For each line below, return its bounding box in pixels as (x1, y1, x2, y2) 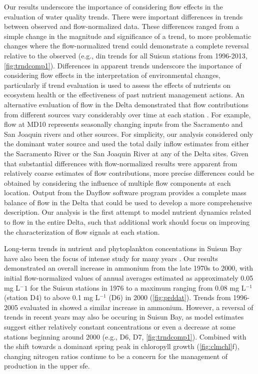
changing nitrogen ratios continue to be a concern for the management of (4, 351, 228, 361)
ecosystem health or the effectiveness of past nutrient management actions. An (4, 89, 244, 100)
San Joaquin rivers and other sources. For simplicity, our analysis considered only (4, 128, 253, 139)
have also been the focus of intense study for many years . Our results (4, 253, 218, 263)
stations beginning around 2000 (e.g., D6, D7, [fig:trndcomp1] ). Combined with (4, 331, 246, 342)
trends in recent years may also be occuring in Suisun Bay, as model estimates (4, 312, 244, 322)
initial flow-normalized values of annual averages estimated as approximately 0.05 (4, 273, 253, 283)
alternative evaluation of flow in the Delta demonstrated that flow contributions (4, 99, 248, 109)
